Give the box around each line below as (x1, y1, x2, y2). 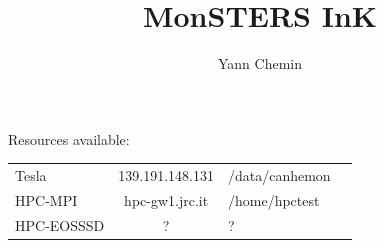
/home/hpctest (227, 189, 320, 210)
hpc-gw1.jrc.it (124, 189, 209, 210)
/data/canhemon (227, 165, 331, 186)
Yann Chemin (217, 53, 302, 74)
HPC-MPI (15, 189, 78, 210)
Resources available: (8, 128, 130, 149)
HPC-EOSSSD (15, 214, 105, 235)
